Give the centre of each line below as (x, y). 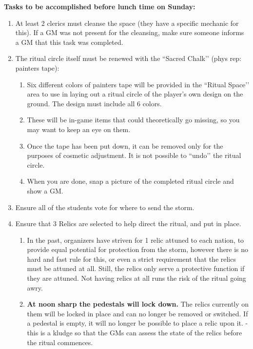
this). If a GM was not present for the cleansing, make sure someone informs (130, 32)
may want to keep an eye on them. (79, 129)
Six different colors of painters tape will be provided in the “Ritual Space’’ (138, 84)
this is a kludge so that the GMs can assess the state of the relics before (135, 333)
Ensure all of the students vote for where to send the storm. (105, 207)
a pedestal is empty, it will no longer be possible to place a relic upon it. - (137, 323)
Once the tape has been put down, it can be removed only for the (125, 145)
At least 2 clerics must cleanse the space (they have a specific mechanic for (127, 23)
